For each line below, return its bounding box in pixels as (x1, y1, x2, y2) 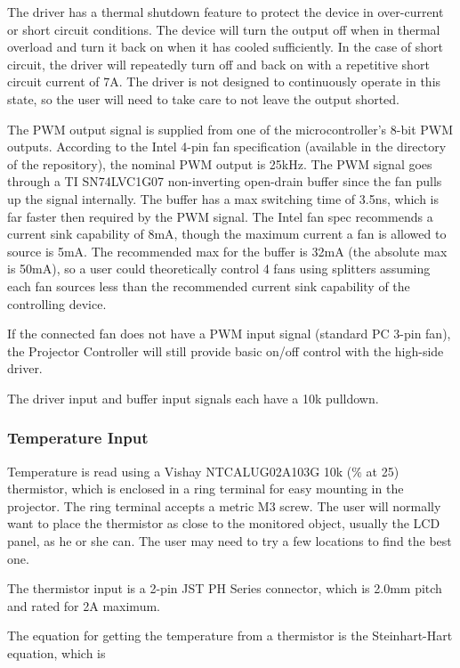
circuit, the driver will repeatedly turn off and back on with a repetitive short (7, 54, 430, 73)
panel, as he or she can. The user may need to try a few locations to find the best (7, 532, 452, 550)
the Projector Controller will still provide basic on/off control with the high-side (7, 341, 444, 360)
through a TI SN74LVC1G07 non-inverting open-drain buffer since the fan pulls (7, 172, 442, 191)
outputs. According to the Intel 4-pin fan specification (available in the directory (7, 137, 447, 156)
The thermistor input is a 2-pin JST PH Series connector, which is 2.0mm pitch (7, 579, 442, 598)
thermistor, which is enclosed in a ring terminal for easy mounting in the (7, 479, 404, 498)
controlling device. (7, 294, 107, 313)
